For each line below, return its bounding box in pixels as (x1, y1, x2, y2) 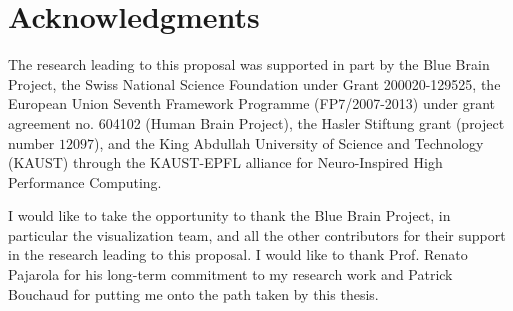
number (8, 132, 55, 153)
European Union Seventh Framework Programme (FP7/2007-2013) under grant (8, 93, 496, 114)
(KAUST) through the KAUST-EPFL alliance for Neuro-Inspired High (8, 152, 443, 173)
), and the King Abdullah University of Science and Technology (94, 132, 484, 153)
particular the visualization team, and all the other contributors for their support (8, 224, 506, 245)
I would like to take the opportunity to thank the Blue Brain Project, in (8, 205, 451, 226)
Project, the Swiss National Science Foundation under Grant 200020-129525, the (8, 73, 501, 94)
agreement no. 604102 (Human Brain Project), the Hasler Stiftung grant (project (8, 112, 505, 133)
